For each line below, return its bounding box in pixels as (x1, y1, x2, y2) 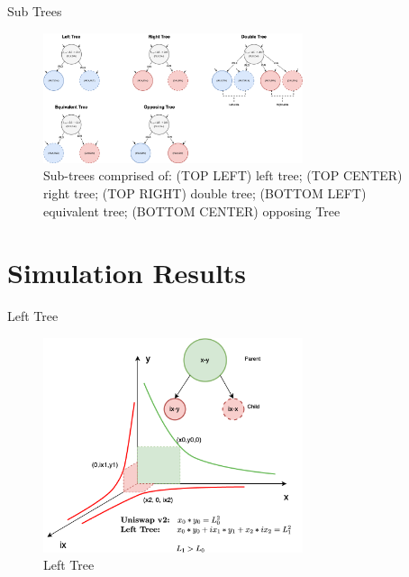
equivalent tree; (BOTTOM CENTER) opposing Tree (43, 201, 341, 220)
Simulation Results (7, 254, 247, 291)
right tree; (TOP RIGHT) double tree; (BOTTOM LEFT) (43, 184, 367, 203)
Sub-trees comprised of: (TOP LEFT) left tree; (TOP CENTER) (43, 166, 403, 185)
